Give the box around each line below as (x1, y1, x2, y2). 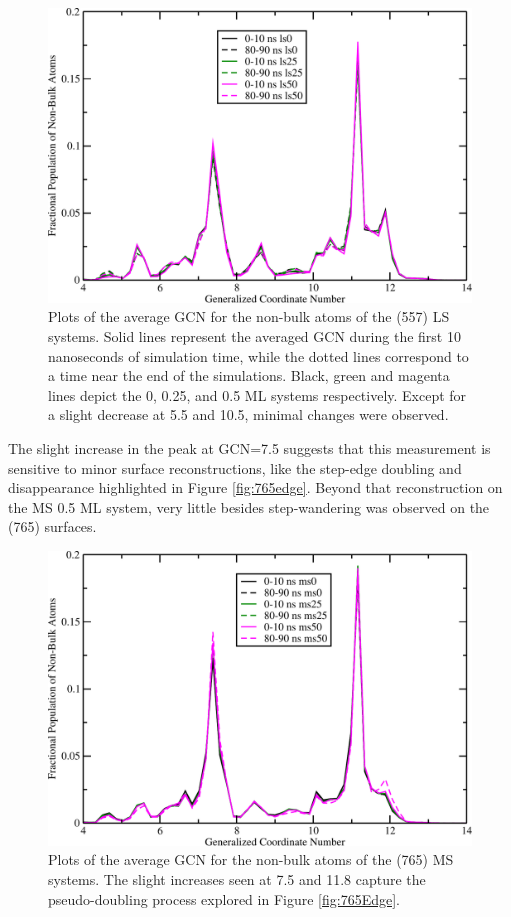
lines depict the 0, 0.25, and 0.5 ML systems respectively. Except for (48, 384, 467, 405)
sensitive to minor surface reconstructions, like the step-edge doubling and (8, 457, 462, 478)
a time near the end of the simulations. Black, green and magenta (48, 365, 450, 386)
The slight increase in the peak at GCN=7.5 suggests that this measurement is (8, 437, 491, 458)
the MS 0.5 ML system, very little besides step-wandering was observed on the (8, 496, 490, 517)
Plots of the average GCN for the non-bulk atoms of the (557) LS (48, 306, 450, 327)
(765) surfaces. (8, 516, 97, 537)
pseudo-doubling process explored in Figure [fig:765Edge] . (48, 888, 400, 909)
